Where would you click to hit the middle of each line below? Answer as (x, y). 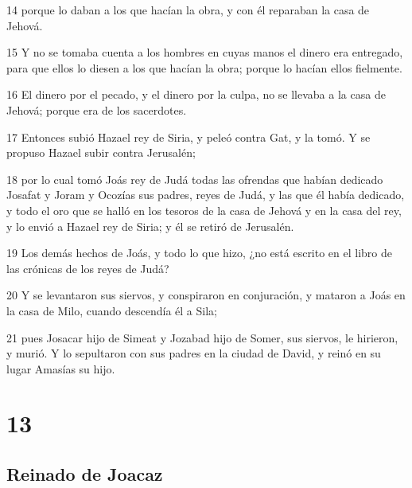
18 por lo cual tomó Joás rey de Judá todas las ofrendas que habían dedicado (195, 179)
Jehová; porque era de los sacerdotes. (97, 109)
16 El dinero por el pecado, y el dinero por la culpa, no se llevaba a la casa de (196, 94)
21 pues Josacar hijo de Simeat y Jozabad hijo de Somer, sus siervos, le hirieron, (202, 337)
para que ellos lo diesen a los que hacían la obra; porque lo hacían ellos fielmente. (204, 67)
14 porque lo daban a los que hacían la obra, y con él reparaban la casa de (188, 10)
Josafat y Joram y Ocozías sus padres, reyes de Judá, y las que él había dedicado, (206, 195)
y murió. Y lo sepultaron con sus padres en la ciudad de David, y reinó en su (194, 353)
